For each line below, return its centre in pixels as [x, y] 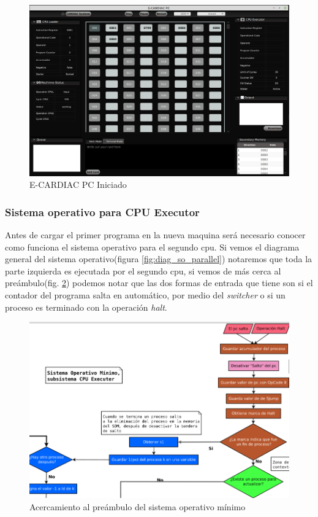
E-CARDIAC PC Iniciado [78, 185]
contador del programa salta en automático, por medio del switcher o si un [145, 295]
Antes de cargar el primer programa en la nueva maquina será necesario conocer [155, 235]
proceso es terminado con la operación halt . [86, 307]
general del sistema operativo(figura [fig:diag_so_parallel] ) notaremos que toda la [159, 259]
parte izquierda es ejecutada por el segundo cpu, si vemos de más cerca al [143, 270]
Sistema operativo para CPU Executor [102, 212]
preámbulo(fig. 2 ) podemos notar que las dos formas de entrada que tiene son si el [159, 283]
